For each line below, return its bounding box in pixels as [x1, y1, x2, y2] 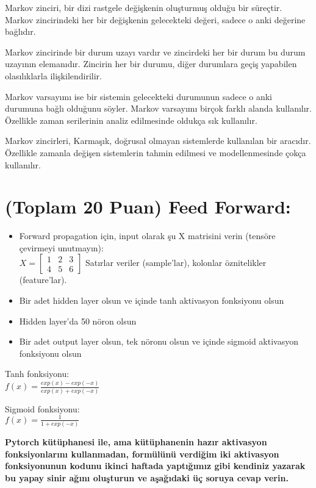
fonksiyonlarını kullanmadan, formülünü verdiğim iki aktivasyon [5, 447, 279, 460]
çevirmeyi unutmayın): [19, 241, 104, 254]
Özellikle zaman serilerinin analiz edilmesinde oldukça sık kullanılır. [5, 113, 257, 126]
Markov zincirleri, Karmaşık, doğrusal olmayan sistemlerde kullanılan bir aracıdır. [5, 134, 311, 147]
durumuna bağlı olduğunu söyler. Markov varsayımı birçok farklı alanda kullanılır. [5, 102, 312, 115]
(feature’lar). [19, 273, 67, 286]
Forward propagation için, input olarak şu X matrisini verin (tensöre [19, 229, 276, 242]
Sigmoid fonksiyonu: [5, 402, 80, 415]
